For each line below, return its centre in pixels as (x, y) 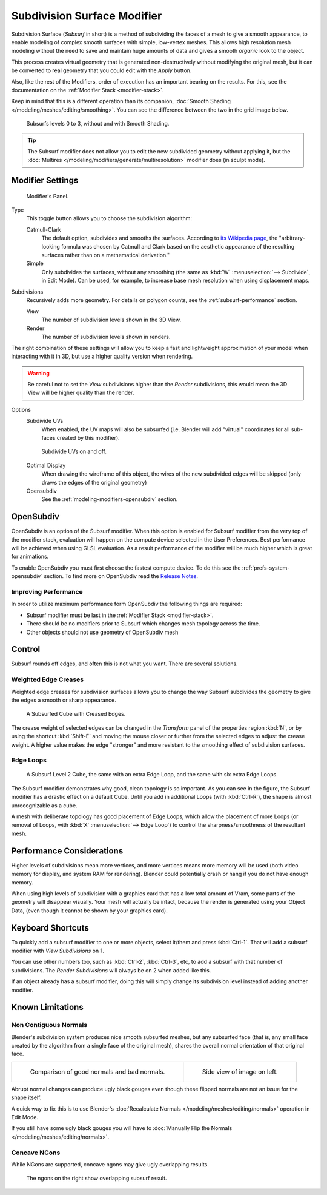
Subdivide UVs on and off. (74, 451)
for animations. (30, 557)
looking (51, 246)
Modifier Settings (45, 180)
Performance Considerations (67, 851)
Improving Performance (47, 591)
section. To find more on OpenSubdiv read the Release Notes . (121, 576)
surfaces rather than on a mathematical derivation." (105, 255)
